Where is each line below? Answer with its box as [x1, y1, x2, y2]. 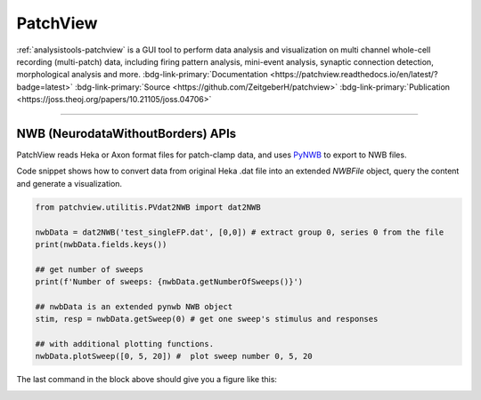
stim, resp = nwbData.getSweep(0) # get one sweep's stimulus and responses [35, 314, 379, 324]
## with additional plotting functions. [35, 339, 214, 349]
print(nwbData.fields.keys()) [35, 239, 167, 249]
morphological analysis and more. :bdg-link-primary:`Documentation [16, 69, 269, 80]
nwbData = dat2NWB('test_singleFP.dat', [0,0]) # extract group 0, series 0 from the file [35, 227, 444, 237]
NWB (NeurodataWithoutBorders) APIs [16, 125, 237, 141]
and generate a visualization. [16, 178, 123, 188]
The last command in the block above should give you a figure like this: [16, 374, 278, 385]
